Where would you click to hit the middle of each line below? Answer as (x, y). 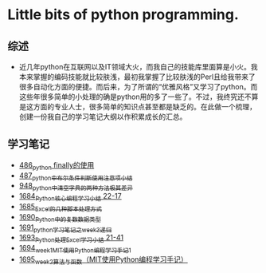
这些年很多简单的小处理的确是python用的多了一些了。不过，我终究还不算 (139, 97)
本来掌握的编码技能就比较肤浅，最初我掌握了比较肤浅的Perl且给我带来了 (137, 77)
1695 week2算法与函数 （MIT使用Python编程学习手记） (103, 260)
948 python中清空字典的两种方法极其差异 (76, 187)
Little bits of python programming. (123, 15)
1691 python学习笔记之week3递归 (65, 228)
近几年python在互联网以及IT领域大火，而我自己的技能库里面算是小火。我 (138, 67)
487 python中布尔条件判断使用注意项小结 (76, 176)
